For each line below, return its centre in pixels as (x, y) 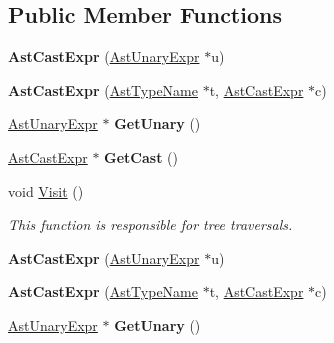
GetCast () (141, 156)
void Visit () (46, 190)
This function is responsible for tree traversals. (150, 224)
